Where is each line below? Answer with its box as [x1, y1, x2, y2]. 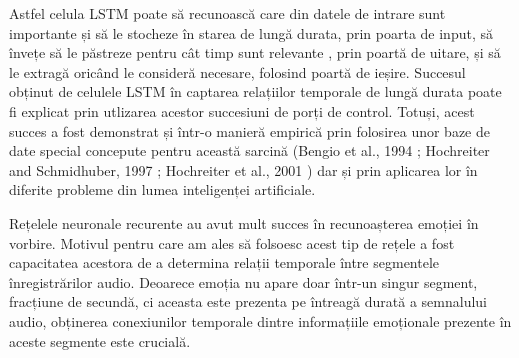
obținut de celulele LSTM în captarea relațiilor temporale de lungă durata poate [9, 81, 502, 102]
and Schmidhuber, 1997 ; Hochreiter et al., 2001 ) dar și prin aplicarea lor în [9, 159, 478, 180]
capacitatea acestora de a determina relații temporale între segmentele [9, 252, 440, 273]
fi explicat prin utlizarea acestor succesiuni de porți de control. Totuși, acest [9, 100, 475, 121]
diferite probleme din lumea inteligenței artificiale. [9, 179, 316, 200]
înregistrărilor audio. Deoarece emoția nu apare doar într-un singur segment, [9, 271, 478, 292]
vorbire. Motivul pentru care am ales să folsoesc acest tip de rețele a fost [9, 232, 455, 253]
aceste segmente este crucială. [9, 330, 191, 351]
